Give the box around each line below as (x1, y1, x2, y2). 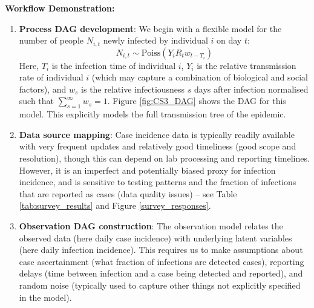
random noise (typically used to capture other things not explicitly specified (19, 278, 301, 291)
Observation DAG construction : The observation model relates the (19, 219, 283, 232)
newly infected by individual (103, 34, 208, 47)
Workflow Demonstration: (5, 2, 115, 14)
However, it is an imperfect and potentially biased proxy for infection (19, 163, 276, 176)
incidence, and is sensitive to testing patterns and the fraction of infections (19, 175, 296, 188)
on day (216, 34, 242, 47)
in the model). (19, 290, 72, 303)
